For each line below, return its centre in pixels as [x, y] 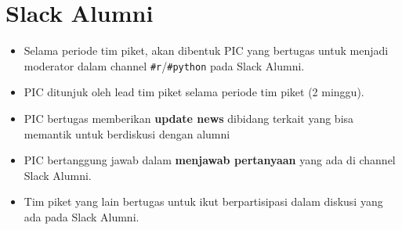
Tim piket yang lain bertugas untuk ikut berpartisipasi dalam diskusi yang [203, 201]
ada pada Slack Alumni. [81, 216]
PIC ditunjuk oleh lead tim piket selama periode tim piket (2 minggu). [194, 92]
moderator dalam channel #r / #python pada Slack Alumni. [164, 65]
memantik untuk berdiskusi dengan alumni [127, 133]
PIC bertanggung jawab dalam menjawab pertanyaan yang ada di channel [210, 160]
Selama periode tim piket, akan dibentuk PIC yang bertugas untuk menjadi [206, 50]
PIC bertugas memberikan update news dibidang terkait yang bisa [189, 118]
